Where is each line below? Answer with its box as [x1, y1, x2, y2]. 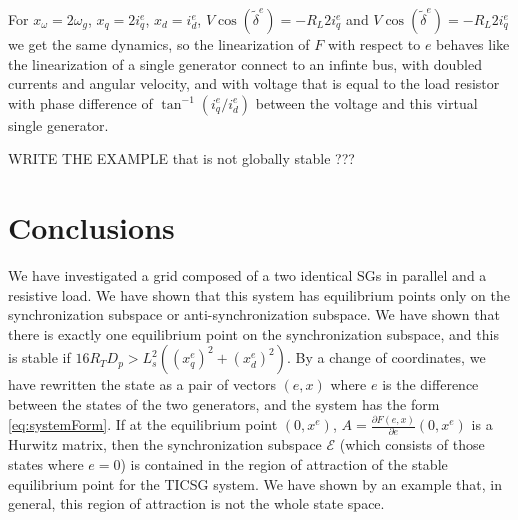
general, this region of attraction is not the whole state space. [8, 493, 385, 514]
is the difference [382, 374, 479, 395]
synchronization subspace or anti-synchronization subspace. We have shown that [8, 304, 500, 325]
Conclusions [8, 207, 175, 248]
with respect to [327, 34, 421, 54]
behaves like [436, 34, 510, 54]
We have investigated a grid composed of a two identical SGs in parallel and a [8, 265, 487, 286]
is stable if [8, 347, 71, 368]
